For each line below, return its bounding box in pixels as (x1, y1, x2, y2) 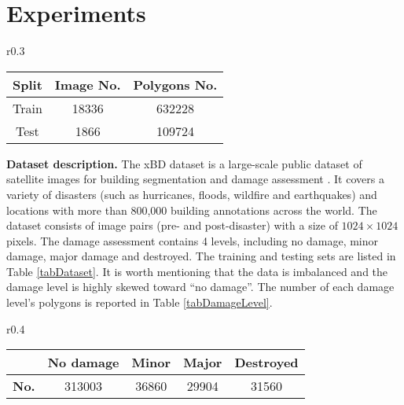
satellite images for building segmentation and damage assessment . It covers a (6, 171, 384, 187)
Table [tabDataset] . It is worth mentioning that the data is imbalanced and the (6, 263, 388, 279)
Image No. (54, 75, 121, 94)
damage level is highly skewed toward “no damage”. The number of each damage (6, 278, 395, 295)
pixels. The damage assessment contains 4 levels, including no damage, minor (6, 232, 379, 249)
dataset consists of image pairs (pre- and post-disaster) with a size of (6, 217, 338, 234)
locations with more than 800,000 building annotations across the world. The (6, 201, 377, 218)
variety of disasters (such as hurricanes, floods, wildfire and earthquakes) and (6, 186, 377, 202)
